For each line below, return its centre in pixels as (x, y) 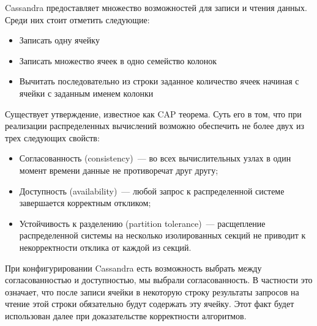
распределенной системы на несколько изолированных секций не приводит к (162, 235)
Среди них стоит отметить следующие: (77, 19)
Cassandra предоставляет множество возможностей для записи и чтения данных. (156, 7)
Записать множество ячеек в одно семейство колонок (118, 60)
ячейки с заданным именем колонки (86, 93)
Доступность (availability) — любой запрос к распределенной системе (152, 191)
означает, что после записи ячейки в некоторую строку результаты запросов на (152, 291)
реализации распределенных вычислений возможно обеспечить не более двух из (155, 126)
